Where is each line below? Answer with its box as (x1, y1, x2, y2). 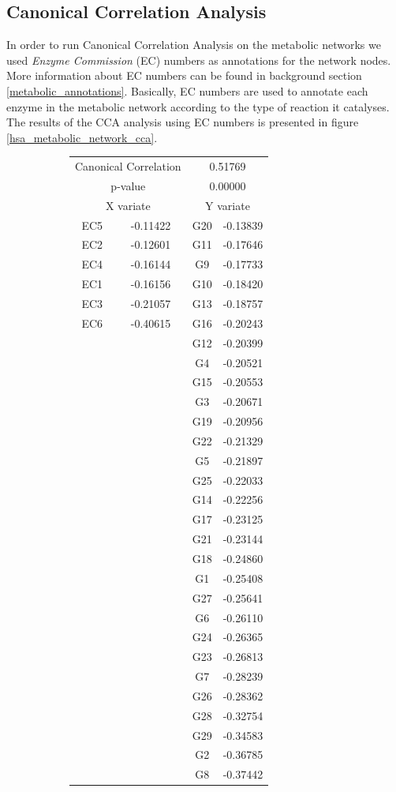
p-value (110, 177, 146, 193)
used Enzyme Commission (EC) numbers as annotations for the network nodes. (6, 51, 391, 68)
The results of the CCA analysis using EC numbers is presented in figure (6, 114, 359, 130)
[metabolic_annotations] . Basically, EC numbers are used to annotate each (6, 82, 368, 99)
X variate (105, 197, 151, 213)
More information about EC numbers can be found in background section (6, 67, 362, 84)
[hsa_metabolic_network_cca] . (6, 129, 158, 145)
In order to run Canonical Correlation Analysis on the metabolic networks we (6, 36, 381, 53)
